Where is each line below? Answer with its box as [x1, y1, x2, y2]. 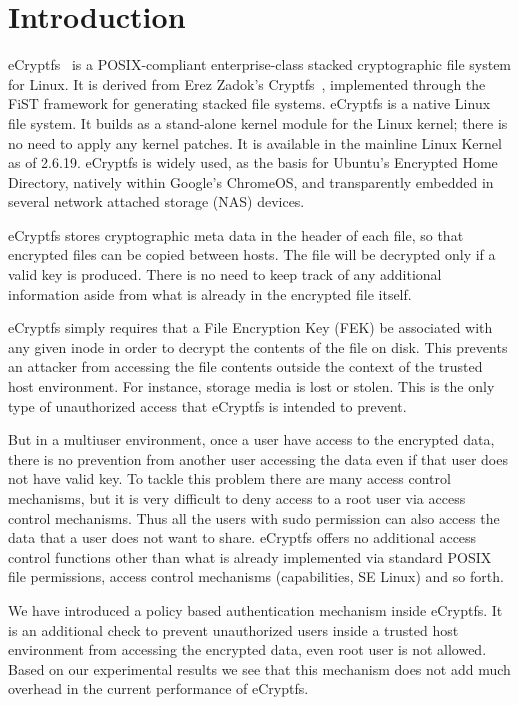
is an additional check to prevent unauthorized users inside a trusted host [8, 619, 459, 640]
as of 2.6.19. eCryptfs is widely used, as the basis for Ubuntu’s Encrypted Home [8, 152, 498, 173]
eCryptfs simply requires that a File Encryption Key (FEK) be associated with [8, 317, 493, 338]
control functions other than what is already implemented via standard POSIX [8, 546, 492, 567]
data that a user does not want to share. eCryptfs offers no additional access [8, 527, 477, 548]
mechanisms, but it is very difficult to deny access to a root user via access [8, 488, 466, 508]
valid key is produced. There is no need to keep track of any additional [8, 264, 442, 285]
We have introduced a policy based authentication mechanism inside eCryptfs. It [8, 599, 503, 620]
